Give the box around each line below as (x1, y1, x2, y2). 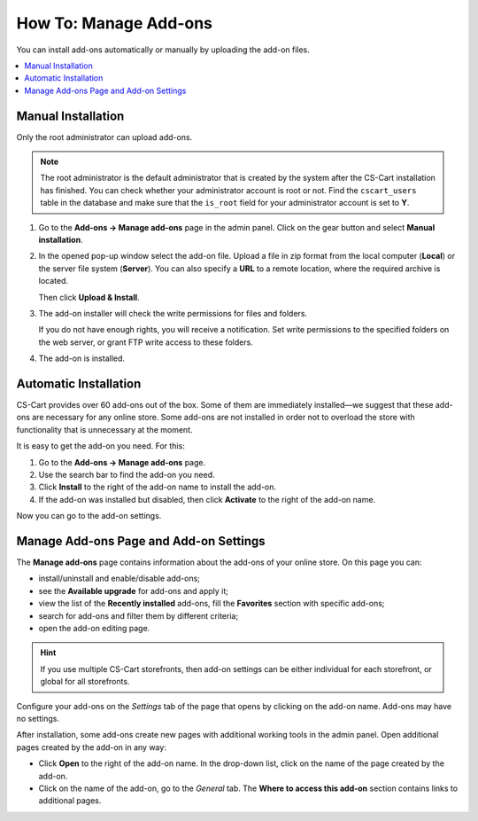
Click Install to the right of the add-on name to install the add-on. (38, 481, 277, 492)
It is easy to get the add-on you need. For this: (16, 441, 185, 451)
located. (38, 276, 68, 286)
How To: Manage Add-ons (16, 13, 212, 33)
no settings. (16, 713, 59, 723)
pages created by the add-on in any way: (16, 741, 167, 753)
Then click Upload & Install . (38, 292, 141, 302)
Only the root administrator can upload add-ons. (16, 131, 193, 142)
